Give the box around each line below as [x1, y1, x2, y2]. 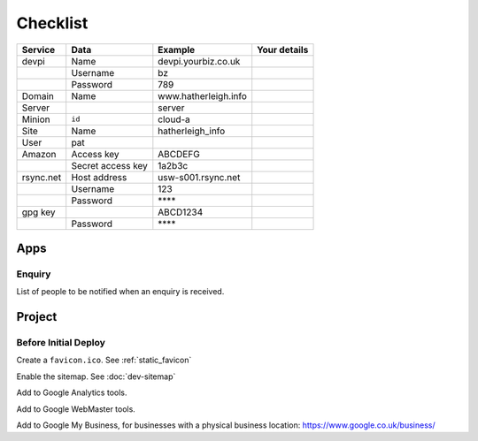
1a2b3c [158, 159, 189, 171]
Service [21, 43, 56, 56]
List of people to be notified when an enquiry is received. [16, 286, 225, 297]
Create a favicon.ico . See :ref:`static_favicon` [16, 354, 192, 366]
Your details [257, 43, 309, 56]
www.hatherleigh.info [158, 89, 248, 102]
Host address [71, 171, 127, 183]
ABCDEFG [158, 148, 201, 160]
